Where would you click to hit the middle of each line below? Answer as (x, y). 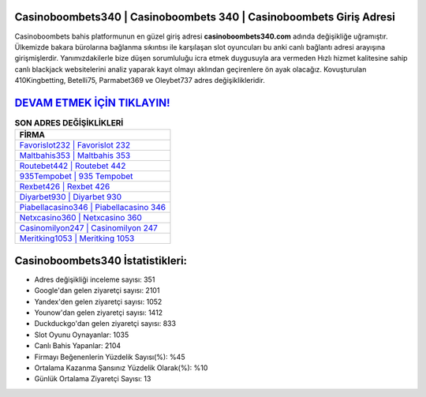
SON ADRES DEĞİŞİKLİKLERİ (69, 123)
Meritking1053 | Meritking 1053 (77, 238)
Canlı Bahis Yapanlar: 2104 (78, 346)
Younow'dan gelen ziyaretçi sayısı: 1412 (99, 313)
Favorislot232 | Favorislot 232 (75, 145)
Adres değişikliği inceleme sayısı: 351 (95, 279)
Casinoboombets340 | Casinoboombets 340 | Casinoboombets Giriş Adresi (205, 17)
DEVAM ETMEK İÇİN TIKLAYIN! (92, 103)
